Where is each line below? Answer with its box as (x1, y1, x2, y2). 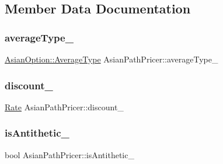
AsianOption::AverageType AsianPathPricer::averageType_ (5, 53, 218, 65)
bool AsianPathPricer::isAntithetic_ (5, 148, 134, 160)
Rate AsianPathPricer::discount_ (5, 100, 124, 113)
